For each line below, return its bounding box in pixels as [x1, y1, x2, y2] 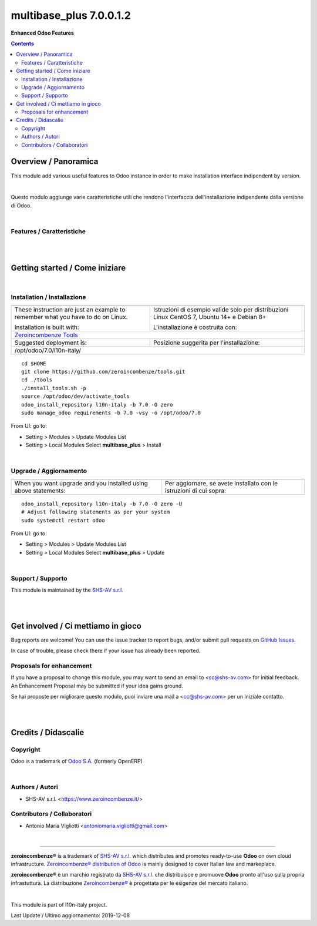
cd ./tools [21, 377, 53, 383]
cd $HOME [21, 360, 46, 367]
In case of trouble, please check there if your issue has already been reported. [11, 647, 201, 655]
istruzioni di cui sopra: [165, 487, 226, 495]
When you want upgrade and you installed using [14, 479, 148, 487]
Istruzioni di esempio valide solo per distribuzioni [153, 306, 289, 314]
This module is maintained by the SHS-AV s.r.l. [11, 586, 123, 593]
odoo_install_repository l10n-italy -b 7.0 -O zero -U [21, 500, 183, 507]
